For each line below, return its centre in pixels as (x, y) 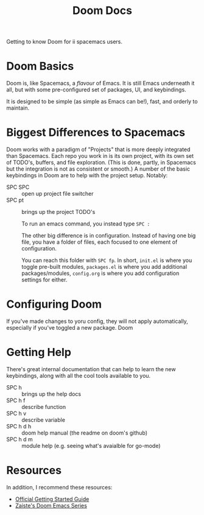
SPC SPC (18, 187)
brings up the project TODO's (58, 212)
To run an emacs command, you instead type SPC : (86, 224)
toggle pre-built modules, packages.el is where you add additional (104, 267)
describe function (44, 407)
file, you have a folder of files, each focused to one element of (100, 242)
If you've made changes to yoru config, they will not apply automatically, (97, 321)
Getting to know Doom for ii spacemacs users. (65, 42)
